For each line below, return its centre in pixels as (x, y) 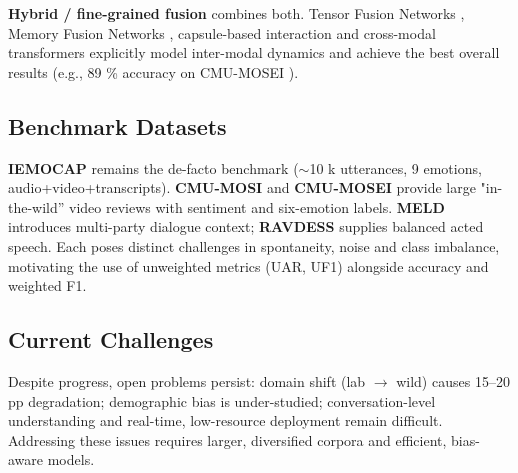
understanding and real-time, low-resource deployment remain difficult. (225, 420)
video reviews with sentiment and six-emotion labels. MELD (257, 206)
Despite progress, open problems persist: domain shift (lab (187, 380)
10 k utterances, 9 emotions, (395, 167)
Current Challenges (111, 339)
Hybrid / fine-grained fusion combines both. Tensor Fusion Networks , (236, 13)
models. (71, 459)
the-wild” (36, 206)
